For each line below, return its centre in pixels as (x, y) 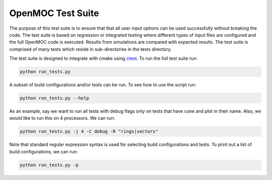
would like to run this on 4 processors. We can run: (62, 118)
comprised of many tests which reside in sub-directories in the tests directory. (91, 49)
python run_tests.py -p (49, 165)
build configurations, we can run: (44, 151)
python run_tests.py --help (54, 98)
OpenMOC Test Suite (54, 13)
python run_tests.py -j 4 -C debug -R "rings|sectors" (89, 131)
